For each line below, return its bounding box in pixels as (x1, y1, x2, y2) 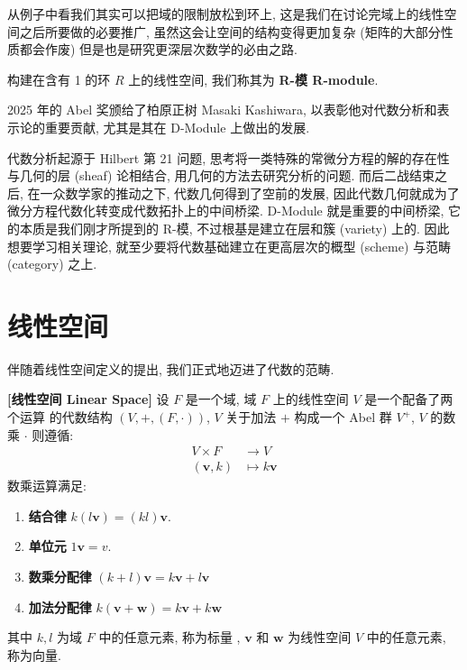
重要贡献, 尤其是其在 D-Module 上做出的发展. (44, 117, 310, 136)
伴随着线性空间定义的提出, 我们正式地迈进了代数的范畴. (7, 359, 334, 378)
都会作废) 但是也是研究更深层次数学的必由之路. (19, 40, 298, 59)
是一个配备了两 (364, 390, 453, 408)
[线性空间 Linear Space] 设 (7, 390, 169, 408)
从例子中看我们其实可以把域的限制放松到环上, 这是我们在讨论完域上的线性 (7, 5, 444, 23)
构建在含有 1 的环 (7, 69, 111, 88)
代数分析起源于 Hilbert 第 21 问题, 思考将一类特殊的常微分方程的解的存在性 (7, 148, 450, 167)
